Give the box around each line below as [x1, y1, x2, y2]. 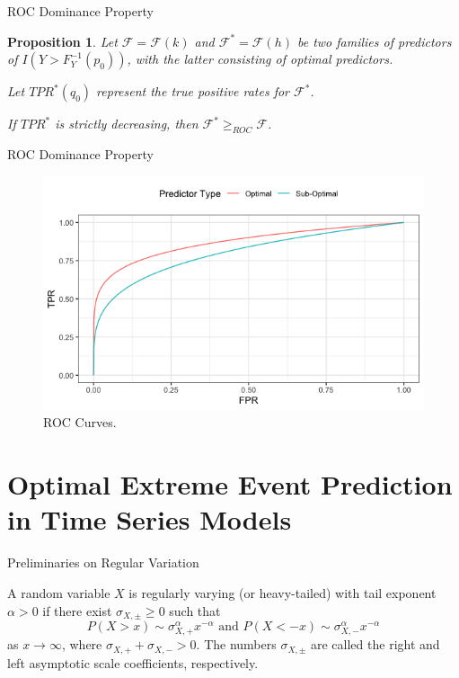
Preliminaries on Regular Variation [7, 553, 199, 572]
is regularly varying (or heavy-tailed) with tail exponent [128, 583, 437, 602]
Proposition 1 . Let [7, 31, 118, 50]
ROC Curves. [43, 413, 117, 432]
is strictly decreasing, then [55, 114, 199, 133]
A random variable [7, 583, 110, 602]
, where [61, 635, 102, 654]
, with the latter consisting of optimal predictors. [127, 49, 393, 68]
